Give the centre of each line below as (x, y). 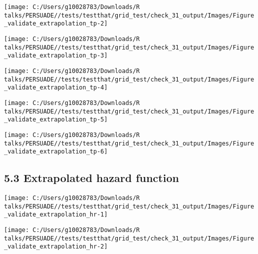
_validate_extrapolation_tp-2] (56, 24)
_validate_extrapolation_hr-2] (56, 247)
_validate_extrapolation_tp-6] (56, 152)
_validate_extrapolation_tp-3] (56, 56)
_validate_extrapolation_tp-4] (56, 88)
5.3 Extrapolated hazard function (92, 178)
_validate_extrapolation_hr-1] (56, 215)
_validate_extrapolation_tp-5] (56, 120)
